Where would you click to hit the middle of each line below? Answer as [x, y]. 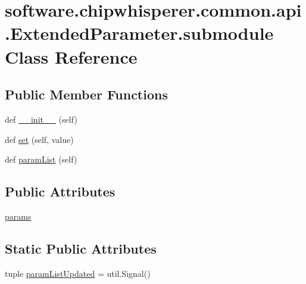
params [18, 216]
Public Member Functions [86, 94]
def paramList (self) [41, 159]
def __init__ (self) [41, 119]
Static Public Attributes [81, 248]
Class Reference [71, 56]
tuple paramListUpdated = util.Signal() [78, 273]
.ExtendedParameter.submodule [139, 33]
